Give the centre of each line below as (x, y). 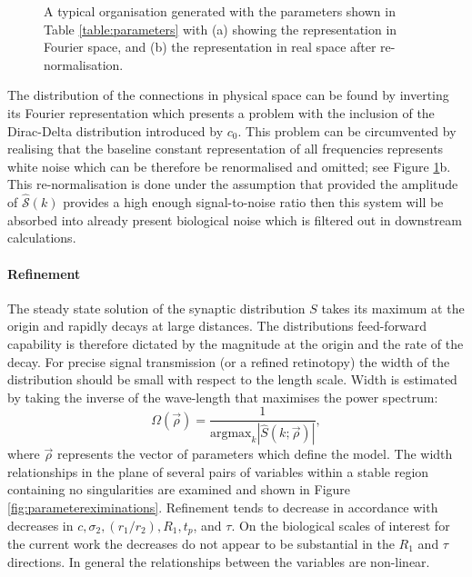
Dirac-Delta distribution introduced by (115, 130)
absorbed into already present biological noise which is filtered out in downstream (235, 219)
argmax (231, 434)
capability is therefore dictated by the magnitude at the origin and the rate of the (236, 343)
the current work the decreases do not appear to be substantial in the (201, 544)
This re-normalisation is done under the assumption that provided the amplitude (233, 184)
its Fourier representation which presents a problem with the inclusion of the (221, 112)
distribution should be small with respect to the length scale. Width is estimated (232, 379)
